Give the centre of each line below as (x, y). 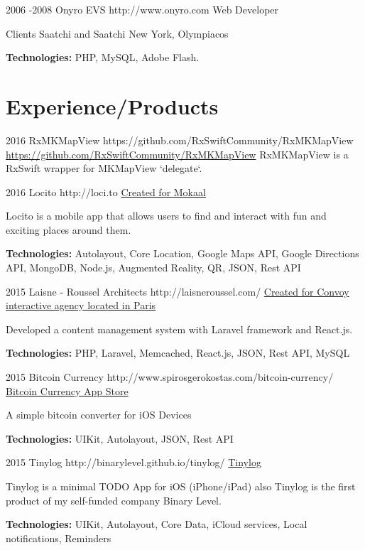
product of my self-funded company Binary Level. (114, 500)
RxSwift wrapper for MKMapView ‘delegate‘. (104, 168)
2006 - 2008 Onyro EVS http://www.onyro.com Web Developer (142, 9)
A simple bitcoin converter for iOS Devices (99, 415)
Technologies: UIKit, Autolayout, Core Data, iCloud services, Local (157, 524)
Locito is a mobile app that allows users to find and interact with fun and (166, 216)
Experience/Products (112, 106)
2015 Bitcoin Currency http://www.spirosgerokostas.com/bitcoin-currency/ (170, 377)
